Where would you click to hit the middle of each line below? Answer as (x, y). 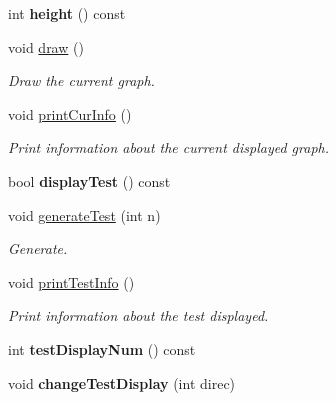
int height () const (67, 13)
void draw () (46, 46)
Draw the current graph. (81, 80)
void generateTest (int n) (84, 214)
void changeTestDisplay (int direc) (122, 382)
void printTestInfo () (71, 281)
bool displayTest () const (89, 180)
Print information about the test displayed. (138, 315)
